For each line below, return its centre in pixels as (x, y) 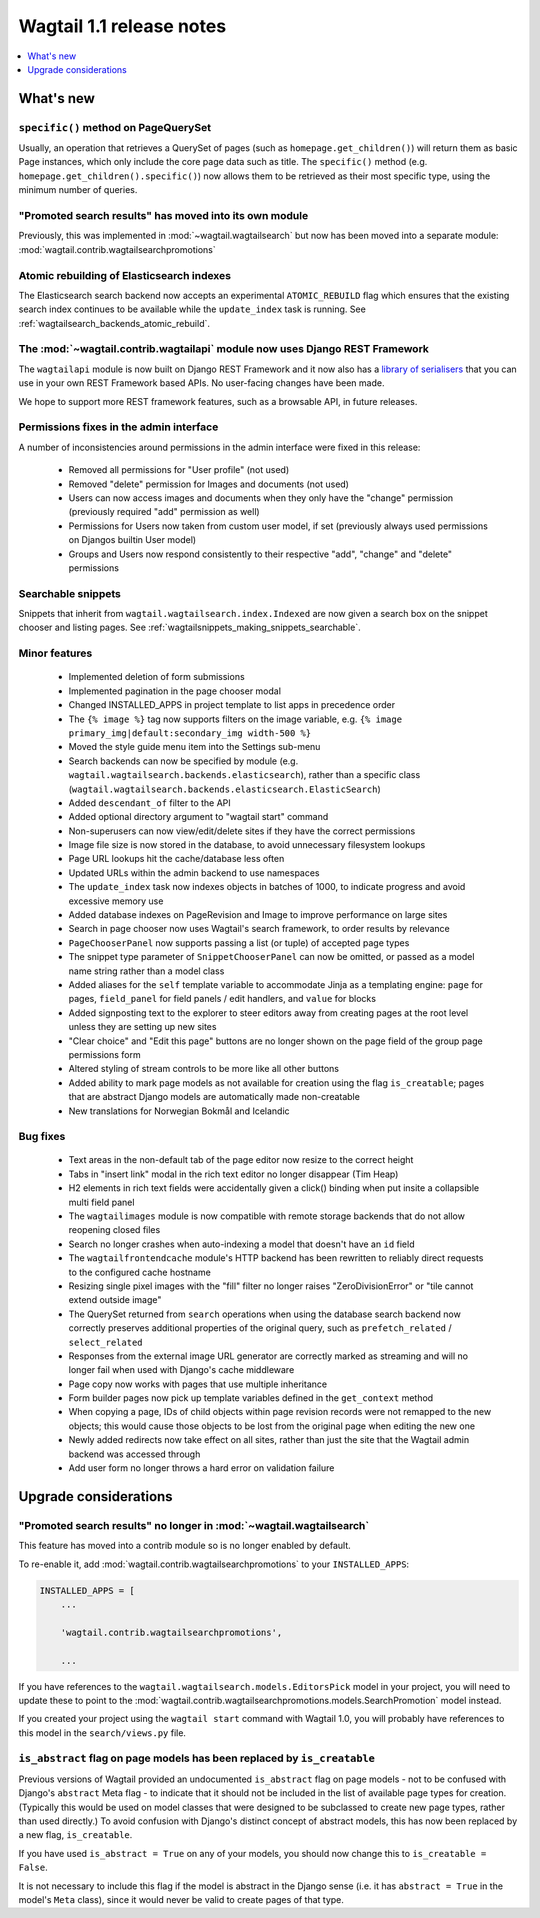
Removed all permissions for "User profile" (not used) (179, 470)
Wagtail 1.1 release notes (122, 26)
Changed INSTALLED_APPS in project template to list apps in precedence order (232, 705)
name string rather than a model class (146, 971)
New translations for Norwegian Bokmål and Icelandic (179, 1111)
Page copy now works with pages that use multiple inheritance (198, 1384)
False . (33, 1867)
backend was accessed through (134, 1454)
